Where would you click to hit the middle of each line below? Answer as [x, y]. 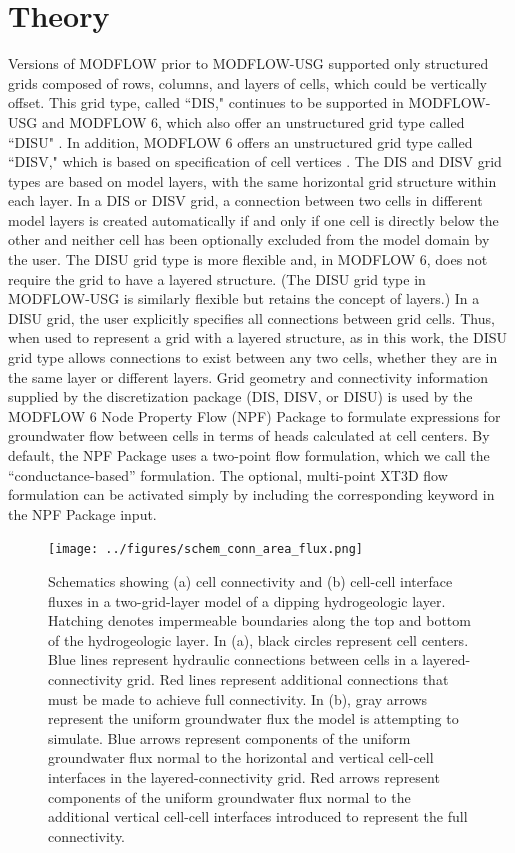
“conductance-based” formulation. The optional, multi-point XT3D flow [228, 474]
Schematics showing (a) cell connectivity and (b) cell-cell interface [250, 581]
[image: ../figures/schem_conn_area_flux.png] [205, 549]
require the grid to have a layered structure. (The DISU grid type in [217, 278]
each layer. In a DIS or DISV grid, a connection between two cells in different [245, 200]
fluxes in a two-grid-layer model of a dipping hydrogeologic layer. [247, 600]
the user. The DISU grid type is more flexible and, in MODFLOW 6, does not [248, 259]
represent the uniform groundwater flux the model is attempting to [253, 718]
